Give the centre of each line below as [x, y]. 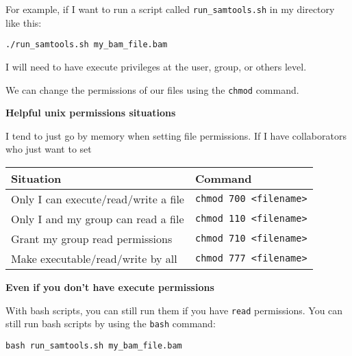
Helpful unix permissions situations [91, 113]
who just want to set [49, 149]
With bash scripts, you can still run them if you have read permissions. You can [174, 310]
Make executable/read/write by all [94, 258]
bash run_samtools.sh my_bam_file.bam [94, 345]
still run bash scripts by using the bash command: [111, 323]
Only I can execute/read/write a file [98, 199]
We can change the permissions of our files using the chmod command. [152, 89]
